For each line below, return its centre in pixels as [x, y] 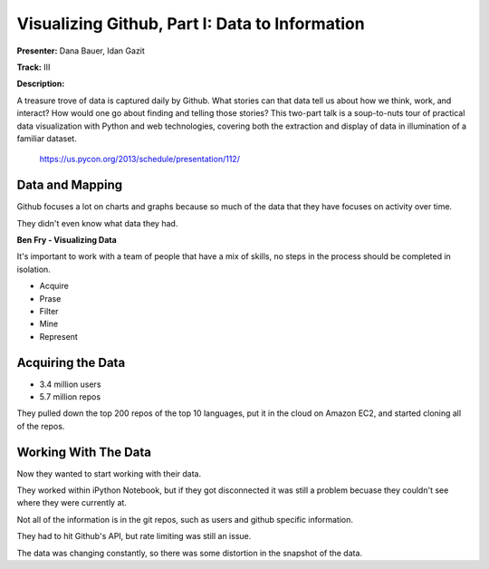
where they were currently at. [72, 503]
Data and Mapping [70, 185]
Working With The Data [84, 452]
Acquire [54, 286]
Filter [49, 311]
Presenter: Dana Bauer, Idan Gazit [81, 51]
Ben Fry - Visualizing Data [67, 239]
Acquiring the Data [71, 362]
